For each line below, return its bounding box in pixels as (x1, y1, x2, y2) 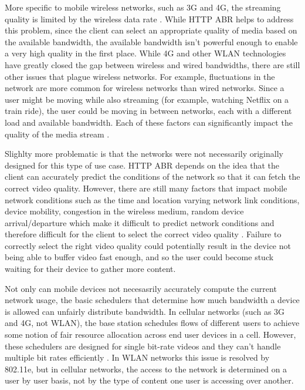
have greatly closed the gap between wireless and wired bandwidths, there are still (5, 58, 300, 70)
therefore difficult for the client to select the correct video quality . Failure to (5, 228, 282, 240)
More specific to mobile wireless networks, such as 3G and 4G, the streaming (5, 1, 281, 13)
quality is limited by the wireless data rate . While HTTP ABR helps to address (5, 12, 294, 25)
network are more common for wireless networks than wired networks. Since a (5, 82, 284, 94)
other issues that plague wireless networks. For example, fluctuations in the (5, 70, 275, 82)
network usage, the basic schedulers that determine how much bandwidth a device (5, 294, 300, 306)
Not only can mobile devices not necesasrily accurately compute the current (5, 282, 277, 294)
